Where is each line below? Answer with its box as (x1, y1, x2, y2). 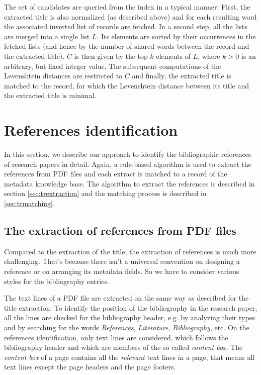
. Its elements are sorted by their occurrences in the (97, 31, 256, 41)
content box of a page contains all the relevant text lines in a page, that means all (4, 351, 255, 362)
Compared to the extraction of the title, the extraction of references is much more (4, 246, 256, 256)
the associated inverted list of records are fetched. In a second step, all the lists (4, 21, 247, 32)
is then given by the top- (74, 50, 150, 61)
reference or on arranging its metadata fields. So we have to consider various (4, 266, 239, 276)
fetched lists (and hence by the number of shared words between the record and (4, 41, 249, 51)
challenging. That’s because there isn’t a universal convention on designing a (4, 256, 240, 266)
